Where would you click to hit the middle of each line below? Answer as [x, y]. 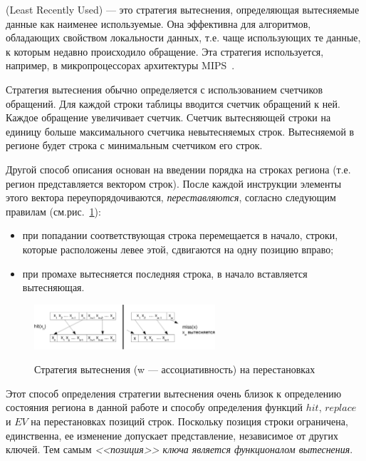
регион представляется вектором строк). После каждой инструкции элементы [174, 183]
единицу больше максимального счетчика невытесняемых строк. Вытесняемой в [180, 131]
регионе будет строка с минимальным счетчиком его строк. [134, 145]
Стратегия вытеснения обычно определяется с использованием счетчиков [164, 89]
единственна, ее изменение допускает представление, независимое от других [172, 435]
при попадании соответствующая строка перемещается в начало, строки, [180, 235]
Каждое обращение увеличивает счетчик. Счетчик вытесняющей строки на [168, 117]
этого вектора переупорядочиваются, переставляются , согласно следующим [171, 197]
